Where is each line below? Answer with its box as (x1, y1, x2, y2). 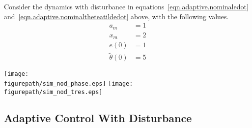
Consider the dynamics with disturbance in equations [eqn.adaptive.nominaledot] (4, 1, 249, 11)
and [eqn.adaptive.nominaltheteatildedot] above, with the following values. (4, 11, 229, 21)
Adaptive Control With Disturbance (4, 110, 192, 125)
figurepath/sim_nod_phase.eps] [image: (4, 80, 133, 88)
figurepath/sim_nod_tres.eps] (4, 88, 103, 96)
